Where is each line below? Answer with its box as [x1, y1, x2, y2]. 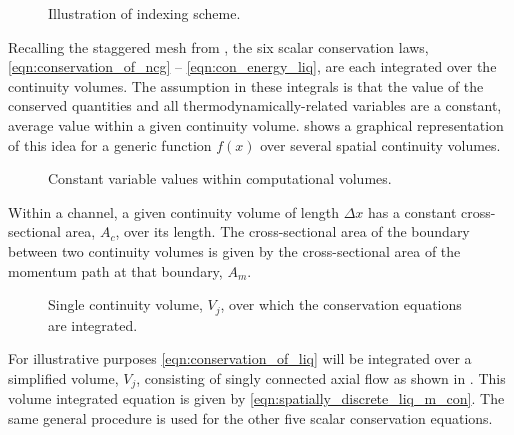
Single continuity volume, [48, 294, 203, 315]
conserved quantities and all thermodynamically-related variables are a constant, [8, 95, 502, 116]
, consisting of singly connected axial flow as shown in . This [136, 367, 506, 388]
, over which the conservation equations [220, 294, 462, 315]
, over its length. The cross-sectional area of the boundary [115, 221, 470, 242]
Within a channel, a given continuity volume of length [8, 201, 339, 222]
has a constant [367, 201, 457, 222]
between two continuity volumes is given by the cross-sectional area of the [8, 240, 461, 261]
